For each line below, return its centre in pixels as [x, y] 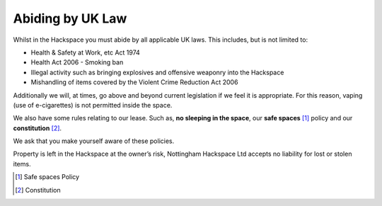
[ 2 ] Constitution [38, 190]
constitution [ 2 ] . [37, 128]
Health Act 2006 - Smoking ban [77, 62]
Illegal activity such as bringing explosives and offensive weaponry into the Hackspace [157, 72]
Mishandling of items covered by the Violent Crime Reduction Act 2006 [134, 82]
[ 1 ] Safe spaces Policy [47, 177]
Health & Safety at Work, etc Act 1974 [86, 52]
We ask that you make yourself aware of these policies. [94, 141]
